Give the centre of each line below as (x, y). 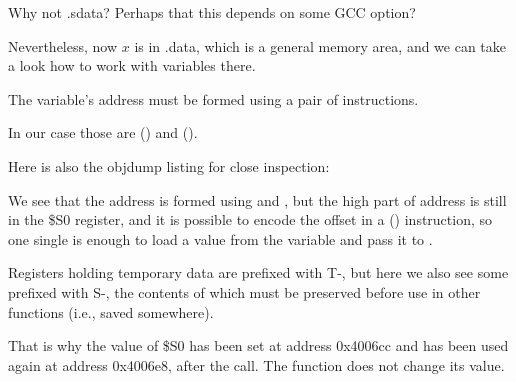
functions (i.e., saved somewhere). (111, 311)
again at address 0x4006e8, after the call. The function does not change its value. (256, 364)
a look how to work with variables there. (132, 65)
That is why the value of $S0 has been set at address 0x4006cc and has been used (258, 345)
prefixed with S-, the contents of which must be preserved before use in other (244, 291)
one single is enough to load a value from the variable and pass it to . (220, 238)
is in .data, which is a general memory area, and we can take (320, 45)
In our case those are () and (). (103, 132)
